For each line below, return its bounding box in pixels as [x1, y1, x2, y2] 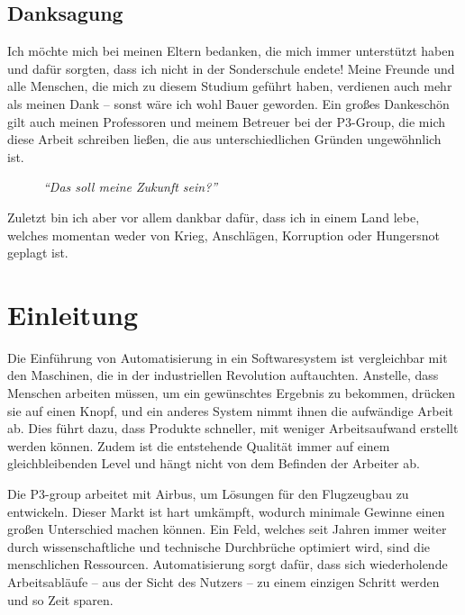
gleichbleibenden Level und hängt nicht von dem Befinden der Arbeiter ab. [7, 454, 420, 473]
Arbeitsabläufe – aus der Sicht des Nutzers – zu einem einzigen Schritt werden [7, 572, 440, 591]
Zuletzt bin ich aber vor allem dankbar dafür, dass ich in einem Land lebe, [7, 207, 420, 226]
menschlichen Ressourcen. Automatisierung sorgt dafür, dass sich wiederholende [7, 555, 448, 574]
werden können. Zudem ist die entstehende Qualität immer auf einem [7, 436, 390, 455]
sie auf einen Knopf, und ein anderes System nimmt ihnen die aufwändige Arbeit [7, 401, 454, 420]
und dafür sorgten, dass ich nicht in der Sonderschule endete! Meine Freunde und [7, 59, 455, 77]
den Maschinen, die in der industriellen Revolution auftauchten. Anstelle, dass [7, 366, 439, 384]
